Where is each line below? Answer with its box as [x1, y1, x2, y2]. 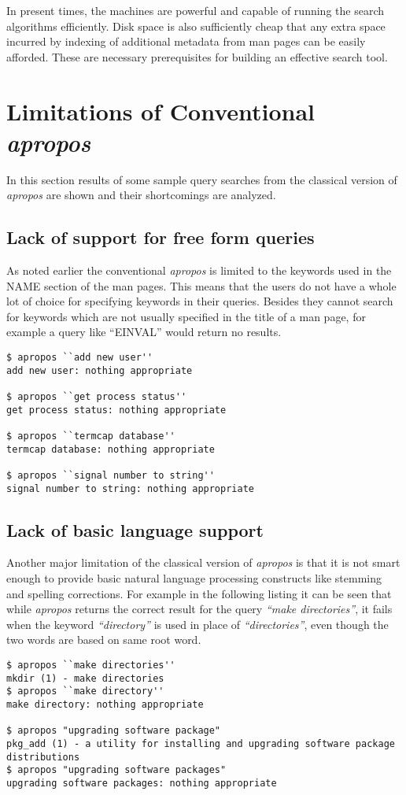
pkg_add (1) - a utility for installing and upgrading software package [6, 738, 395, 749]
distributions [6, 751, 80, 763]
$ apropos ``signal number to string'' [6, 469, 215, 481]
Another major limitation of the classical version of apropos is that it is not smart [6, 554, 400, 571]
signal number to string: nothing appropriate [6, 483, 254, 494]
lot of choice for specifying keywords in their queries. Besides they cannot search [6, 293, 393, 309]
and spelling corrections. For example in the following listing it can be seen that [6, 585, 392, 601]
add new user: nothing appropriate [6, 364, 193, 376]
